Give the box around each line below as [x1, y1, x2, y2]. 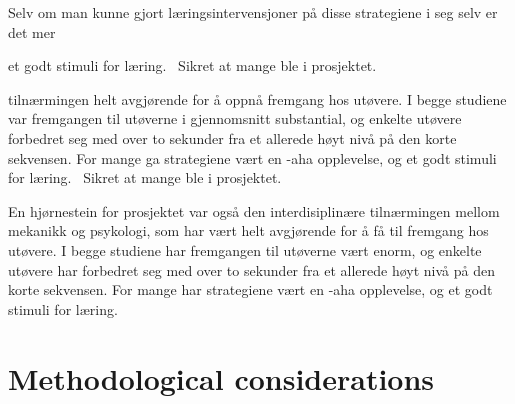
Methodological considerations [8, 357, 435, 398]
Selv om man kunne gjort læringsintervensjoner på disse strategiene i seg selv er [8, 2, 498, 22]
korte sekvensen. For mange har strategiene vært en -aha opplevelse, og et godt [8, 279, 493, 300]
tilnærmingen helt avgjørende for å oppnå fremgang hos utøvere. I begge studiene [8, 88, 507, 109]
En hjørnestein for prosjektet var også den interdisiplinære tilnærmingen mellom [8, 200, 500, 221]
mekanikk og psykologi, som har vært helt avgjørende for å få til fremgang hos [8, 220, 489, 241]
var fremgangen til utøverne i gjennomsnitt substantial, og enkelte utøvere [8, 108, 462, 129]
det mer [8, 21, 56, 42]
